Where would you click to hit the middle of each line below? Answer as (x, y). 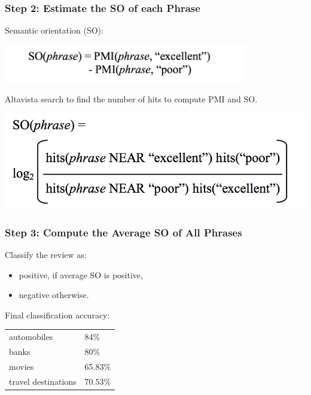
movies (22, 366)
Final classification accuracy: (57, 315)
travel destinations (43, 381)
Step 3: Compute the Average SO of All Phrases (124, 232)
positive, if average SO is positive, (81, 274)
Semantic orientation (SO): (54, 30)
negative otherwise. (54, 295)
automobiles (31, 337)
